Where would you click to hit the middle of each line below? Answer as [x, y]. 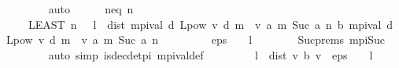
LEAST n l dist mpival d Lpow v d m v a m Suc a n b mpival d [211, 24]
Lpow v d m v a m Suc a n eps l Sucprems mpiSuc [196, 39]
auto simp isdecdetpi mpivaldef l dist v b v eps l [211, 54]
